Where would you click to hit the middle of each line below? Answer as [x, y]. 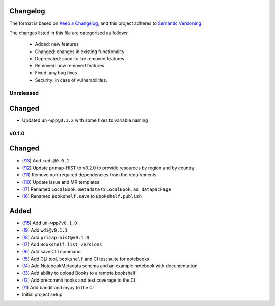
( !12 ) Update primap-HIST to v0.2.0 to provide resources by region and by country [108, 168]
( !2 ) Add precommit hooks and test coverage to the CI [79, 280]
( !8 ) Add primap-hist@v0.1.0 [56, 237]
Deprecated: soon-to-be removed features [80, 59]
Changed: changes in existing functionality [80, 52]
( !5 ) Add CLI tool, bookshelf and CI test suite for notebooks [86, 259]
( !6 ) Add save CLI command [51, 251]
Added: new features [57, 44]
